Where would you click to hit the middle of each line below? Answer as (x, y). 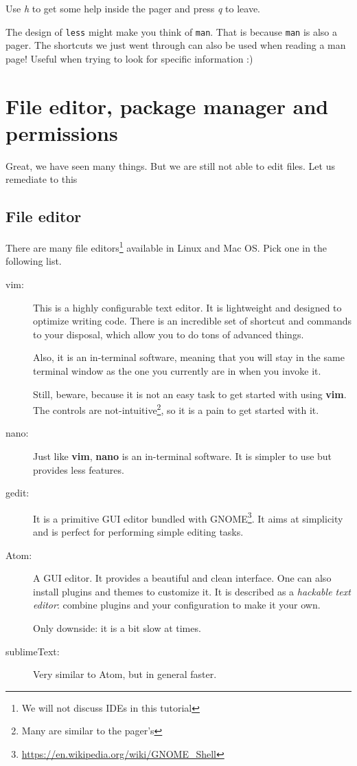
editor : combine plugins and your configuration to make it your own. (177, 605)
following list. (34, 261)
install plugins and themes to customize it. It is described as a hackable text (192, 591)
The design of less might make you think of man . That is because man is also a (172, 31)
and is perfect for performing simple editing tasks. (138, 532)
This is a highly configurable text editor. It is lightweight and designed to (187, 307)
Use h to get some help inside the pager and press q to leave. (133, 8)
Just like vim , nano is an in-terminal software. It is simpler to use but (183, 456)
